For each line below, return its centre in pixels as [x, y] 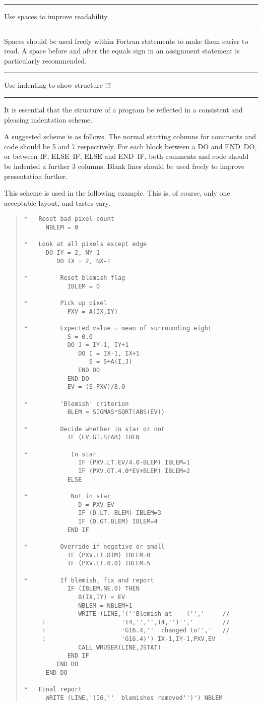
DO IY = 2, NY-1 [73, 252]
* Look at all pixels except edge [85, 244]
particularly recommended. [45, 60]
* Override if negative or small [94, 546]
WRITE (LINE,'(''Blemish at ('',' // [154, 614]
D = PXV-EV [96, 505]
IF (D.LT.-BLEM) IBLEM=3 [120, 513]
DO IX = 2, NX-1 [84, 261]
